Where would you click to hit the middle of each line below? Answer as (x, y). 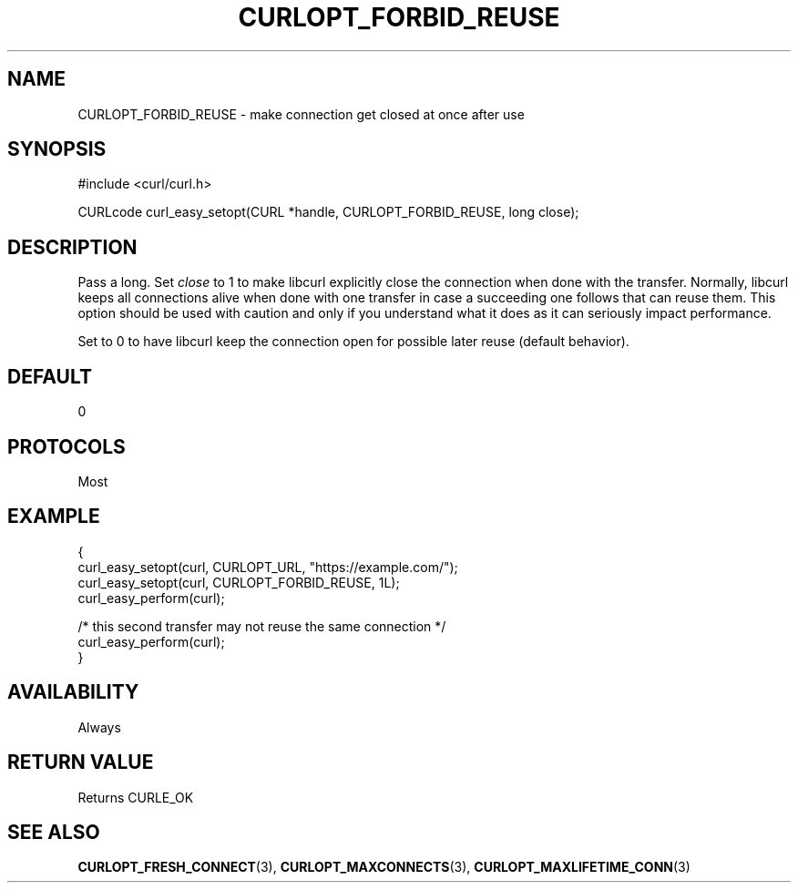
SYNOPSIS (57, 149)
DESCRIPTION (72, 247)
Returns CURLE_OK (136, 797)
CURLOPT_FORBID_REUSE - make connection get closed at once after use (301, 114)
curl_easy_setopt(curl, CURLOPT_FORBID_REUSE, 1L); (239, 582)
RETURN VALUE (81, 762)
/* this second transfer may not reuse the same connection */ (262, 626)
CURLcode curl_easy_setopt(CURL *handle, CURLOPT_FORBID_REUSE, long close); (328, 212)
